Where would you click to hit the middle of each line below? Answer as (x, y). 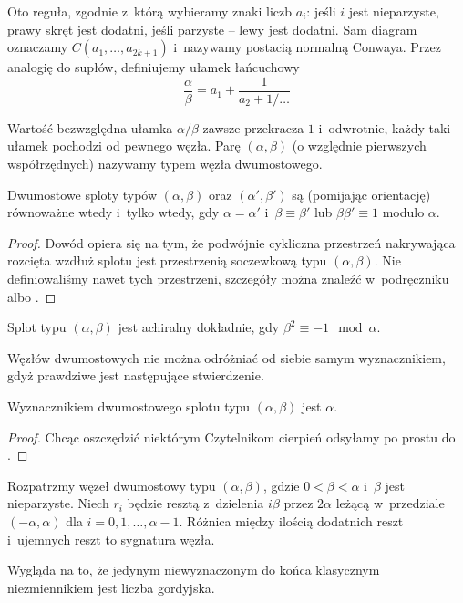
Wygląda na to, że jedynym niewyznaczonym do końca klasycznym (194, 570)
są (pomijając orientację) (361, 194)
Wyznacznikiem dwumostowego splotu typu (129, 405)
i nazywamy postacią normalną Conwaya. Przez (307, 47)
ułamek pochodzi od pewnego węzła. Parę (124, 146)
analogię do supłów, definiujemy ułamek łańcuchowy (154, 67)
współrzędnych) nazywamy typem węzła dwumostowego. (165, 164)
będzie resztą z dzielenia (195, 503)
